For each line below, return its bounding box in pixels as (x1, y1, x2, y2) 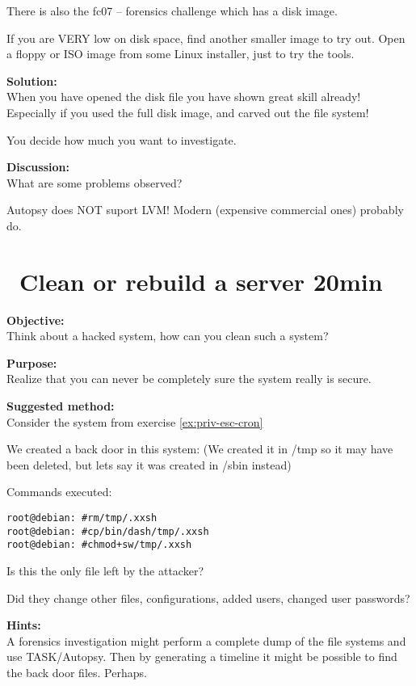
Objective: (6, 311, 65, 328)
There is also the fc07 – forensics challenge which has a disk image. (6, 2, 338, 19)
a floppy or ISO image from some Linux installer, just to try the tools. (6, 45, 355, 62)
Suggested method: (6, 398, 115, 415)
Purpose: (6, 354, 57, 371)
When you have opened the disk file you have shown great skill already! (6, 88, 361, 105)
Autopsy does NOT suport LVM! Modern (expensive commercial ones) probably (6, 201, 404, 218)
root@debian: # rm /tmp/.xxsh (6, 512, 158, 524)
